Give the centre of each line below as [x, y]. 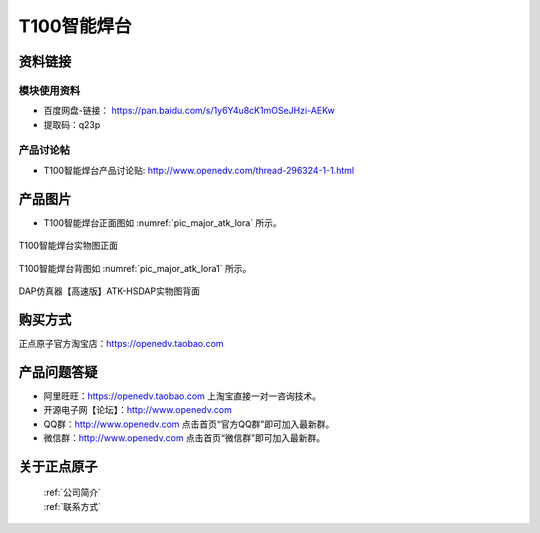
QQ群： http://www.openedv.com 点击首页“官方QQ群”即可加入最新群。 [189, 424]
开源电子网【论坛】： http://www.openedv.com [137, 410]
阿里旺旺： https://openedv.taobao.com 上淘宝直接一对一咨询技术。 [182, 396]
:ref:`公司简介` [72, 492]
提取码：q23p [72, 124]
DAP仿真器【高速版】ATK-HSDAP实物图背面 [109, 291]
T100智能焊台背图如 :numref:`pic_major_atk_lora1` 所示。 [135, 268]
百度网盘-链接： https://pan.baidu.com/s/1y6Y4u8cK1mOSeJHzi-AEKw [189, 111]
